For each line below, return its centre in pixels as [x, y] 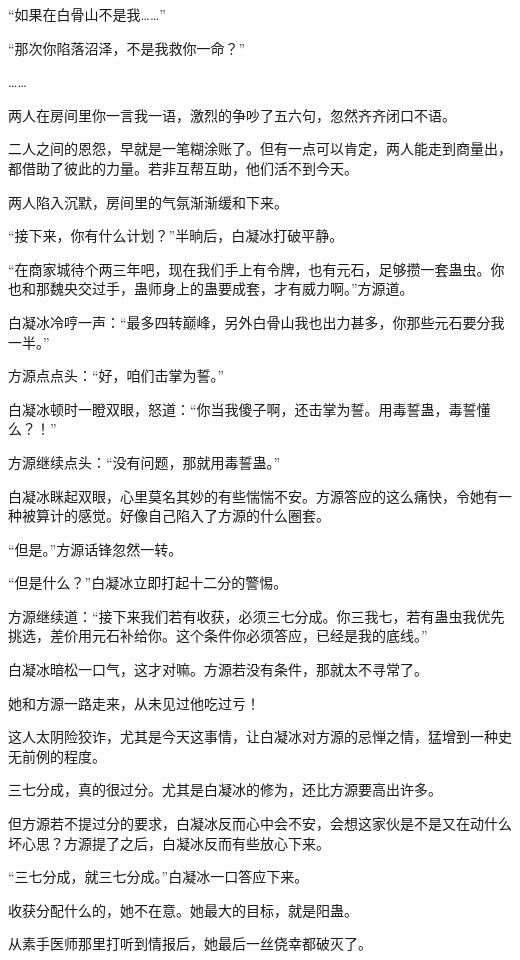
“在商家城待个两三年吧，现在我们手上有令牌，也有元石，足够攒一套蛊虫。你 [256, 268]
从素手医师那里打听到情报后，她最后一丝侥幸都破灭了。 [190, 943]
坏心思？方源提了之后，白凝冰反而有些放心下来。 [169, 842]
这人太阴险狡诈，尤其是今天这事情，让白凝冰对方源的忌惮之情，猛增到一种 [253, 736]
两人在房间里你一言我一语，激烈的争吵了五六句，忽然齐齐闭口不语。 [232, 114]
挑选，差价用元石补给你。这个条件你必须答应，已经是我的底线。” [218, 635]
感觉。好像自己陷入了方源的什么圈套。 [203, 515]
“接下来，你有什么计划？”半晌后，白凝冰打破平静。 [176, 235]
